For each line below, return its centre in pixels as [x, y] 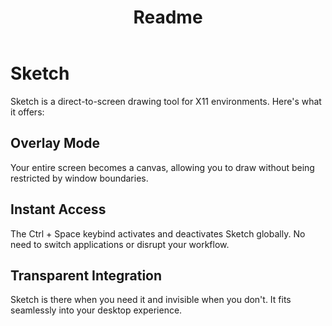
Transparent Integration [86, 275]
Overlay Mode [55, 143]
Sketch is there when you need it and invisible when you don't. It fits [151, 300]
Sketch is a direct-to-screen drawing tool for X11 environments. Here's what [166, 101]
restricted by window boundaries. [79, 178]
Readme [168, 17]
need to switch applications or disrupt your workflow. [120, 244]
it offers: [27, 112]
